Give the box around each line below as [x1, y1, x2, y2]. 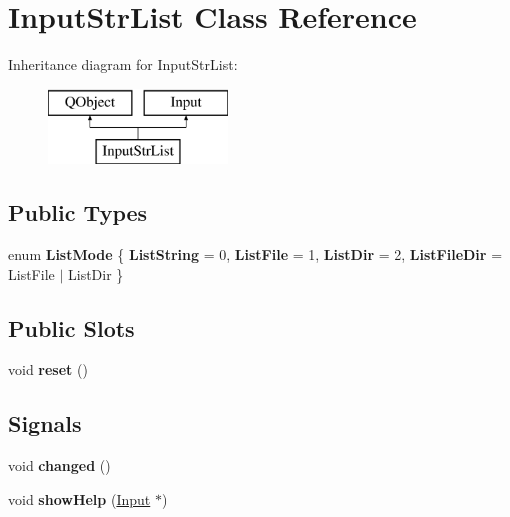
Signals [8, 408, 82, 439]
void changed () [8, 455, 111, 476]
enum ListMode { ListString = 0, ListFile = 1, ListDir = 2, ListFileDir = [8, 244, 503, 265]
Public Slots [8, 312, 135, 343]
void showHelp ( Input [8, 488, 151, 509]
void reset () [8, 359, 88, 380]
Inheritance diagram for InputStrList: [8, 54, 238, 75]
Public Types [8, 197, 148, 228]
